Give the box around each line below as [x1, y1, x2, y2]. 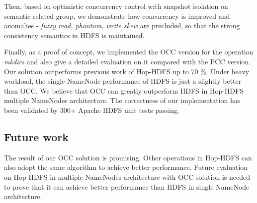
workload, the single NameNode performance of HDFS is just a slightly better [4, 76, 242, 86]
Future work [4, 129, 69, 144]
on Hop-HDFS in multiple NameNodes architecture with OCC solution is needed [4, 171, 250, 182]
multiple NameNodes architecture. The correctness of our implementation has [4, 95, 241, 105]
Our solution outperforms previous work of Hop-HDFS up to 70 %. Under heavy [4, 66, 250, 76]
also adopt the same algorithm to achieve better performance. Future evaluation [4, 162, 248, 172]
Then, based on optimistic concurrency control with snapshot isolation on [4, 1, 228, 11]
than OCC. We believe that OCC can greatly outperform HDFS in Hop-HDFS [4, 85, 244, 96]
